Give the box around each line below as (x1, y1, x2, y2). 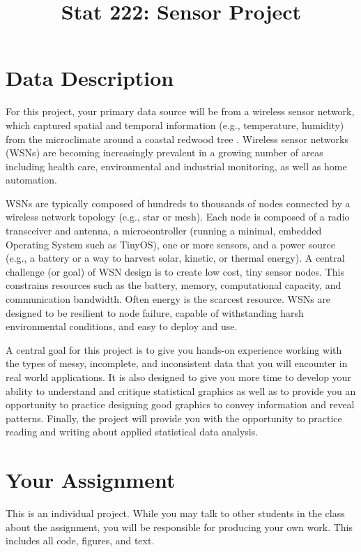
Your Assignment (6, 465, 176, 494)
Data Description (6, 64, 174, 92)
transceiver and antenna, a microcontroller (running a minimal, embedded (6, 223, 322, 238)
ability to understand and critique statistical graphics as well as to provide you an (6, 383, 356, 398)
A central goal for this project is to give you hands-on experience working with (6, 342, 342, 357)
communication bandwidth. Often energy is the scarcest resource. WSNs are (6, 292, 331, 306)
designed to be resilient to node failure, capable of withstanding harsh (6, 305, 304, 320)
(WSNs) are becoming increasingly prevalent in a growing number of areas (6, 145, 323, 160)
